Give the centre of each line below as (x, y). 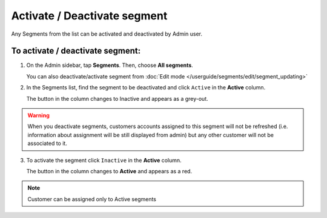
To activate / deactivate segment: (76, 51)
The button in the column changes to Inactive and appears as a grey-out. (117, 98)
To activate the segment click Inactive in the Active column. (104, 160)
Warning (38, 115)
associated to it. (48, 143)
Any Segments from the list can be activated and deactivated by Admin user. (107, 34)
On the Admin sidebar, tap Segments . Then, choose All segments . (110, 65)
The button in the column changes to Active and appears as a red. (109, 171)
